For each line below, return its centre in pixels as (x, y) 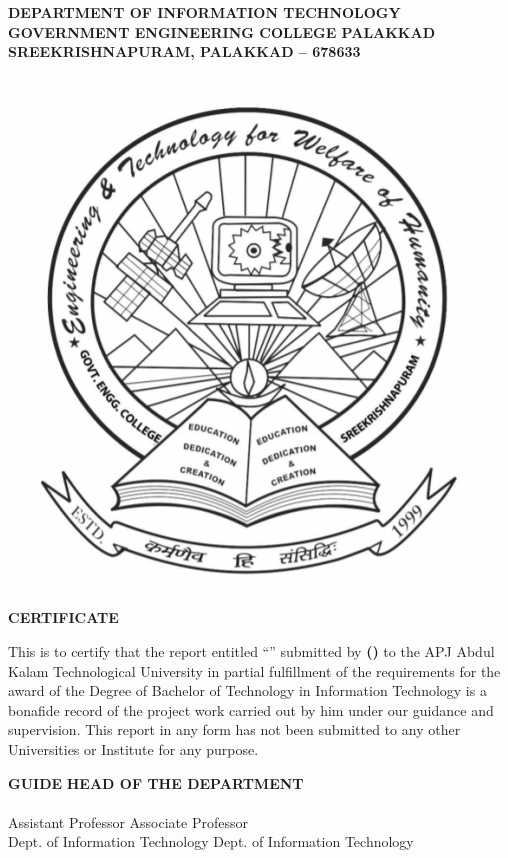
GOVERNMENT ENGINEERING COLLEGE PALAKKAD (221, 31)
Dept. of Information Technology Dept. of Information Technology (211, 841)
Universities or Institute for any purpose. (133, 748)
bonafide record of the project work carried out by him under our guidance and (251, 709)
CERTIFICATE (63, 617)
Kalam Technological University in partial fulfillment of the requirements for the (254, 670)
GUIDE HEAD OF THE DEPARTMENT (156, 782)
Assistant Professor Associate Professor (128, 821)
